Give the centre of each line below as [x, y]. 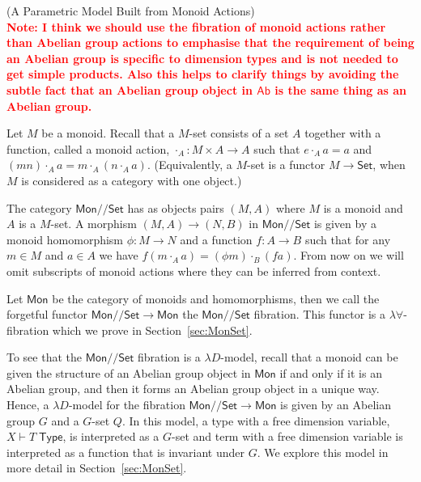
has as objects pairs [176, 207]
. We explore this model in [323, 452]
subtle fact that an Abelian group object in [130, 89]
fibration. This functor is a [319, 314]
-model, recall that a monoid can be [309, 357]
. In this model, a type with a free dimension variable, [256, 420]
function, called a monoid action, [88, 148]
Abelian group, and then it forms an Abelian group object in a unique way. [193, 389]
